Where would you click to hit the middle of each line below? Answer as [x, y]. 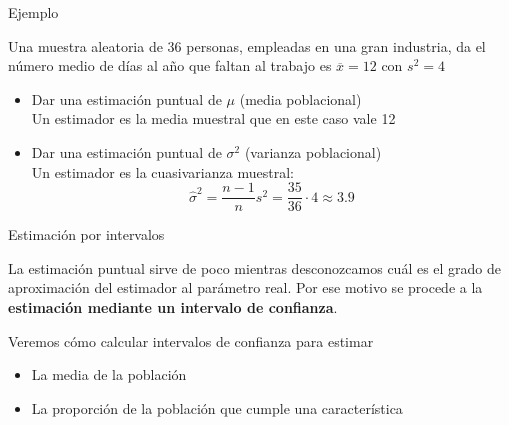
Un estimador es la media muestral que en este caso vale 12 [213, 118]
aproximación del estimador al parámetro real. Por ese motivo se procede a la [245, 287]
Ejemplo [33, 12]
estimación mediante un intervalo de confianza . [173, 307]
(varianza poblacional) [313, 151]
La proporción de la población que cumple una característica [217, 407]
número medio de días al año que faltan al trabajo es [170, 65]
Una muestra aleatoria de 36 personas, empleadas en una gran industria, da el [247, 45]
